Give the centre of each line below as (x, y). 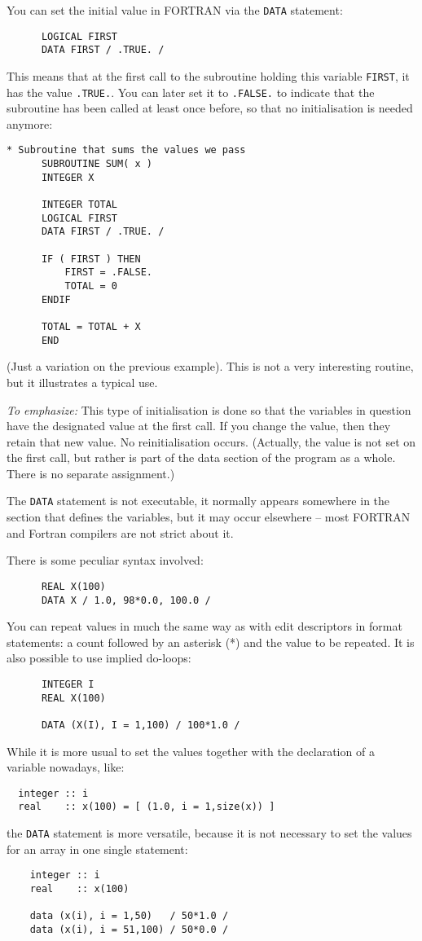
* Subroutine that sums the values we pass (126, 150)
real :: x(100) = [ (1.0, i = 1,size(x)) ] (147, 807)
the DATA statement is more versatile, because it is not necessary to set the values (209, 833)
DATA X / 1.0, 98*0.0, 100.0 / (126, 600)
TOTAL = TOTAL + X (91, 327)
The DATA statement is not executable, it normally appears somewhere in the (198, 501)
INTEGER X (68, 177)
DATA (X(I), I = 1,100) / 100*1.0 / (141, 725)
